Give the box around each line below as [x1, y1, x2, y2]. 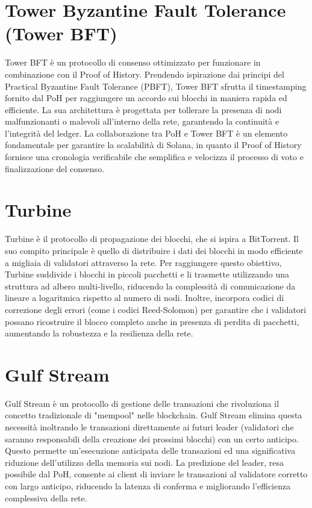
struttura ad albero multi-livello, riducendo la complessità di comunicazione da [5, 279, 296, 292]
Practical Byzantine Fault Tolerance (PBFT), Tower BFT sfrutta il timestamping [5, 79, 307, 92]
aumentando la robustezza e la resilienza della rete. [5, 327, 193, 339]
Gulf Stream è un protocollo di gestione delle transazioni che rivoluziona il [5, 397, 279, 409]
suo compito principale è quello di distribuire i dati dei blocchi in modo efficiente [5, 244, 303, 256]
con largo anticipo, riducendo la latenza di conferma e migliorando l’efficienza [5, 480, 291, 492]
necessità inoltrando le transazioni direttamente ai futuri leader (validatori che [5, 421, 294, 433]
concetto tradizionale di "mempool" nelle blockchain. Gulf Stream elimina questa [5, 409, 302, 421]
